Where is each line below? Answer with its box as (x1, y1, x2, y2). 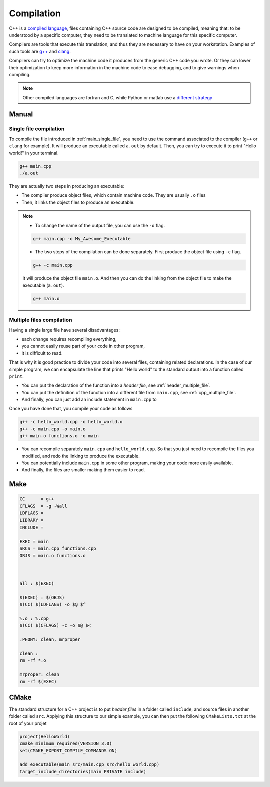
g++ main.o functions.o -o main (19, 433, 99, 439)
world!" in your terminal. (9, 150, 59, 156)
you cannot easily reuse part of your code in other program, (21, 343, 145, 349)
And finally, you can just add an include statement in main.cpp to (21, 396, 157, 403)
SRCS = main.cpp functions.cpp (19, 546, 97, 551)
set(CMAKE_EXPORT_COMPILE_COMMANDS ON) (19, 748, 117, 753)
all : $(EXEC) (19, 581, 54, 586)
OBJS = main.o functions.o (19, 553, 86, 558)
